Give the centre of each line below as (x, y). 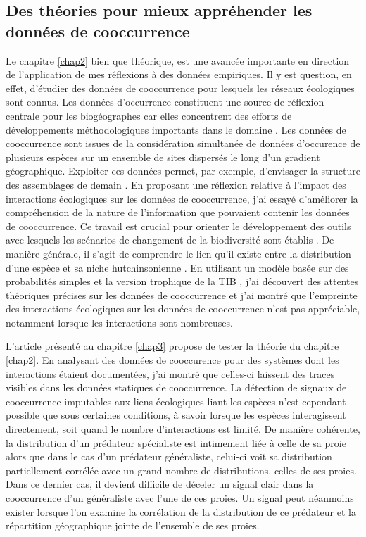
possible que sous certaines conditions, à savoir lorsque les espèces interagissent (176, 415)
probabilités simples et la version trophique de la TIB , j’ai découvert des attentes (182, 281)
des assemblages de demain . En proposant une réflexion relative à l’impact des (176, 184)
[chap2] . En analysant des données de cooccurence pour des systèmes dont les (172, 360)
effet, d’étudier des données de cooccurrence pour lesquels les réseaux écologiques (180, 88)
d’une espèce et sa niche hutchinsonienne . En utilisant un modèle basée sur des (177, 267)
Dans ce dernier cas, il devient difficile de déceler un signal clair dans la (160, 484)
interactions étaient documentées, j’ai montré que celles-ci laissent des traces (170, 373)
